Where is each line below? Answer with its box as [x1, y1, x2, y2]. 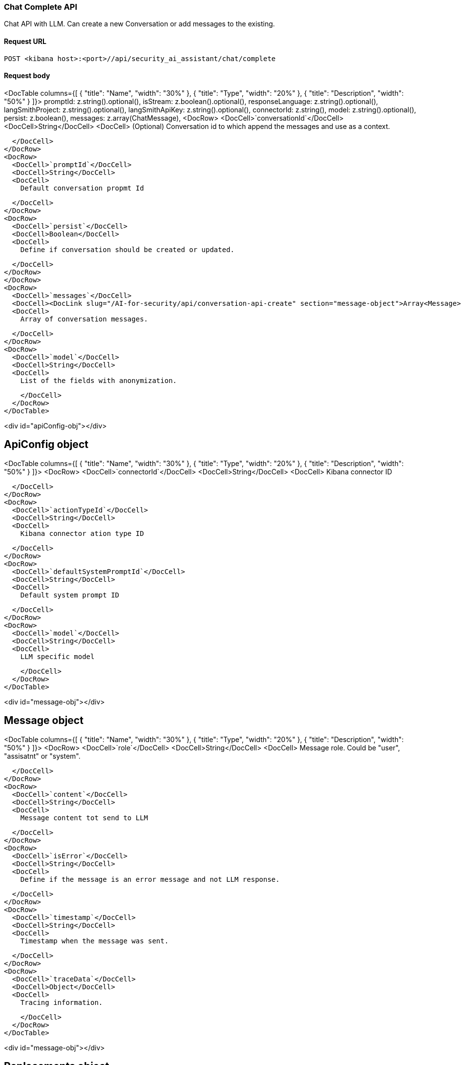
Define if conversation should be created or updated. [20, 245, 235, 254]
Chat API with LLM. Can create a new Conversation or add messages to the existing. [4, 20, 275, 28]
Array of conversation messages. [20, 315, 148, 323]
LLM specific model [20, 652, 95, 660]
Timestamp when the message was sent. [20, 937, 169, 945]
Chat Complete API [4, 2, 78, 12]
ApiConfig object [4, 438, 88, 451]
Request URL [4, 37, 46, 45]
